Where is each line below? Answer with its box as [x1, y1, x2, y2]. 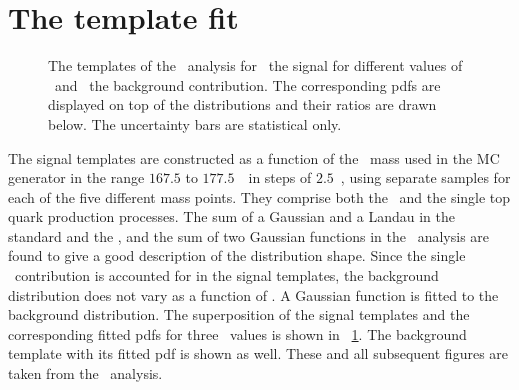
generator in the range [8, 167, 145, 188]
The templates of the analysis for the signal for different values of [48, 55, 463, 76]
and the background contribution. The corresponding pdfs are [54, 74, 441, 95]
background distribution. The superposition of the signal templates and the [8, 304, 470, 325]
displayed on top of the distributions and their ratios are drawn [48, 94, 437, 115]
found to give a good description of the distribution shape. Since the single [8, 245, 466, 266]
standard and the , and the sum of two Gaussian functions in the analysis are [8, 225, 490, 246]
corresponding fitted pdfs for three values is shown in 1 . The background [8, 323, 467, 344]
